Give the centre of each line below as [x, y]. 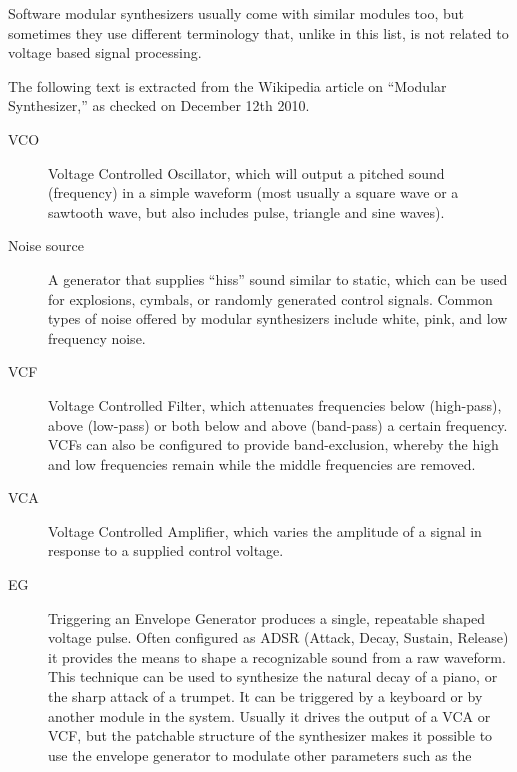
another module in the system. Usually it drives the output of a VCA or [269, 715]
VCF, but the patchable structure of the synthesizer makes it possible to [270, 735]
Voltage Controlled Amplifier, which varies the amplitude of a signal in [265, 530]
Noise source [46, 245]
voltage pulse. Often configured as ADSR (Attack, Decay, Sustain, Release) [278, 637]
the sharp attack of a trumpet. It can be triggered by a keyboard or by [265, 696]
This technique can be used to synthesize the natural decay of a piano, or [273, 676]
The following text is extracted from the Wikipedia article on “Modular [227, 85]
